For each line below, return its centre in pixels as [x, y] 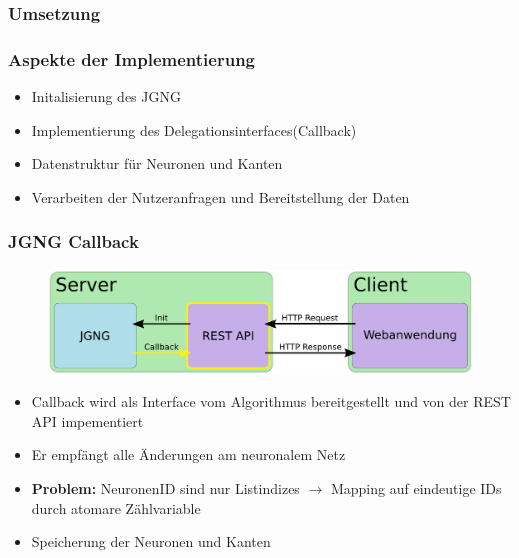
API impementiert [87, 420]
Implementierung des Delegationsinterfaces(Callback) [194, 129]
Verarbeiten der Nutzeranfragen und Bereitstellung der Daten [220, 196]
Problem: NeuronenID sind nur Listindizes [165, 487]
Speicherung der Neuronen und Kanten [151, 541]
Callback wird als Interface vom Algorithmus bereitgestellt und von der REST [271, 401]
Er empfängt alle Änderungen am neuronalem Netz [188, 454]
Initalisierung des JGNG [106, 96]
